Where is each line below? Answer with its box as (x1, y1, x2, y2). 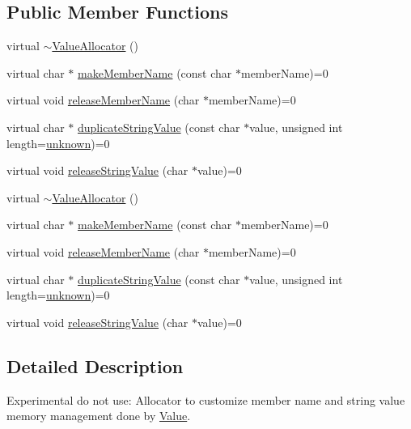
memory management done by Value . (6, 407, 191, 424)
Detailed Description (6, 353, 184, 378)
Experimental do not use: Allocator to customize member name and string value (6, 391, 405, 408)
